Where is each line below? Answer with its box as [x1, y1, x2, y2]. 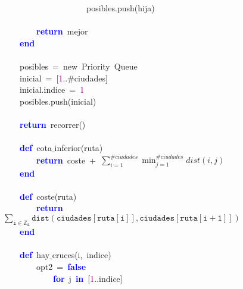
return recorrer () [20, 118, 86, 130]
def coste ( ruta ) [20, 190, 77, 202]
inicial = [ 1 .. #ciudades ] [19, 71, 108, 84]
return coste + [36, 153, 96, 166]
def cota [20, 142, 52, 154]
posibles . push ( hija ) [86, 2, 155, 14]
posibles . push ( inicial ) [19, 95, 96, 107]
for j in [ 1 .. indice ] [53, 272, 123, 284]
